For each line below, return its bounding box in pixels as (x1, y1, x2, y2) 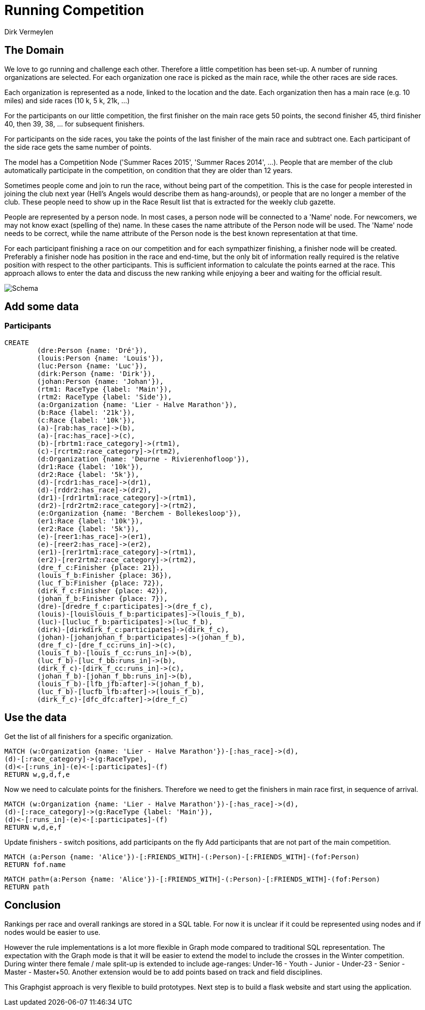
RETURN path (4, 883, 49, 891)
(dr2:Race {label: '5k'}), (37, 470, 140, 478)
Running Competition (4, 2, 144, 18)
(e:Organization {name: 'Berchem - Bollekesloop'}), (37, 509, 241, 517)
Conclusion (4, 899, 61, 912)
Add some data (4, 300, 79, 313)
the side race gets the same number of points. (4, 142, 152, 151)
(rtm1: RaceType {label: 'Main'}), (37, 385, 172, 393)
